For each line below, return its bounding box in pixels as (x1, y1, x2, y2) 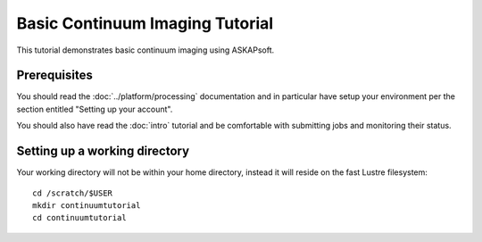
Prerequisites (16, 68, 93, 83)
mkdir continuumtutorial (32, 200, 141, 210)
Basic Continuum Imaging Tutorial (16, 13, 274, 33)
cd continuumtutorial (32, 213, 127, 223)
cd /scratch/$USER (32, 188, 113, 198)
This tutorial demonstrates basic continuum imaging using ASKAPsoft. (16, 45, 275, 55)
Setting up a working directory (16, 144, 190, 159)
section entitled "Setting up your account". (16, 104, 173, 114)
